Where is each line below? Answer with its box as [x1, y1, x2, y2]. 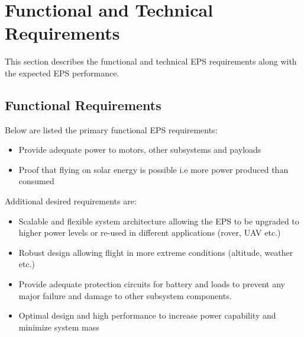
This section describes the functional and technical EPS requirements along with [5, 55, 297, 68]
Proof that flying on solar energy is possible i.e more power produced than [18, 163, 289, 175]
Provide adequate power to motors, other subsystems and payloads [18, 143, 261, 156]
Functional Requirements [5, 95, 161, 114]
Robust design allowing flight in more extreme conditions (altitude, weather [18, 246, 293, 258]
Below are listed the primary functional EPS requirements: [5, 123, 218, 136]
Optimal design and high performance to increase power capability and [18, 309, 276, 322]
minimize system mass [18, 320, 99, 333]
